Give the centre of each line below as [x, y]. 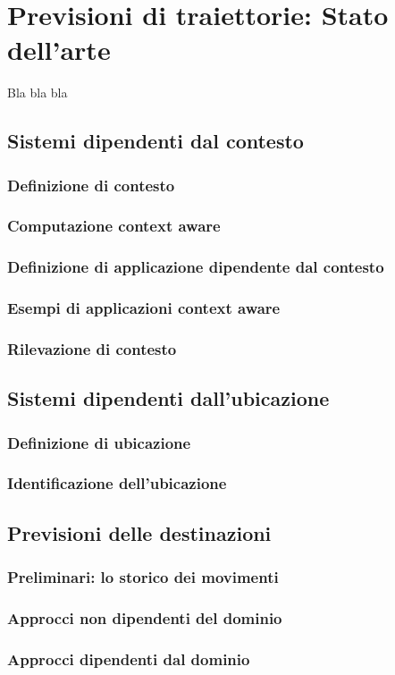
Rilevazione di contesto [92, 348]
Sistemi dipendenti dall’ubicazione [168, 398]
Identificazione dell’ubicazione [117, 483]
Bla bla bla [38, 93]
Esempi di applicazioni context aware [144, 308]
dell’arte [59, 50]
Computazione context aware [114, 226]
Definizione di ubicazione [99, 442]
